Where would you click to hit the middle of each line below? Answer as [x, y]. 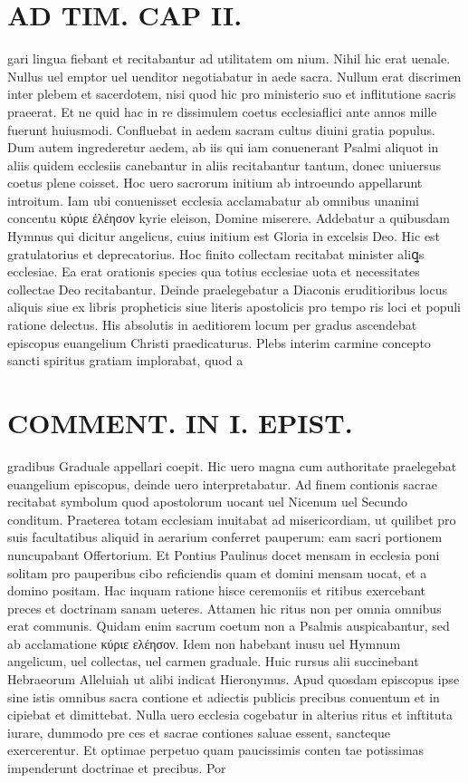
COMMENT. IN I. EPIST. [180, 422]
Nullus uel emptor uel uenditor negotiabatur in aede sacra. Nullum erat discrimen [234, 76]
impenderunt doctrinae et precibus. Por [117, 768]
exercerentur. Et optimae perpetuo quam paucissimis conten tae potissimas [216, 750]
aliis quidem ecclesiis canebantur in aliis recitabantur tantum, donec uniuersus [224, 164]
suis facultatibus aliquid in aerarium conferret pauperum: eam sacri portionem [225, 537]
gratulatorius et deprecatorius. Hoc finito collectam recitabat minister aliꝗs [216, 253]
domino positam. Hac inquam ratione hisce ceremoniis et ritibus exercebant [217, 590]
